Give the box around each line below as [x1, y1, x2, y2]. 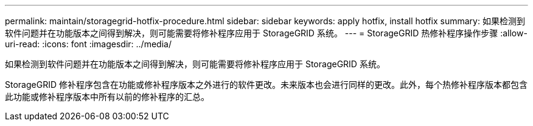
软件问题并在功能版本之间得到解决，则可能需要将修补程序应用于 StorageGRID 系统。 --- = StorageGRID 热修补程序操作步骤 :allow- [5, 28, 528, 38]
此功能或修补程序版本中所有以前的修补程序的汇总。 [5, 91, 209, 102]
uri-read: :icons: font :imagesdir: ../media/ [5, 39, 172, 49]
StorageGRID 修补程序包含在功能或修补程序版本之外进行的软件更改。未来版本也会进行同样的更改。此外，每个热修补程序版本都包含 [5, 79, 528, 90]
